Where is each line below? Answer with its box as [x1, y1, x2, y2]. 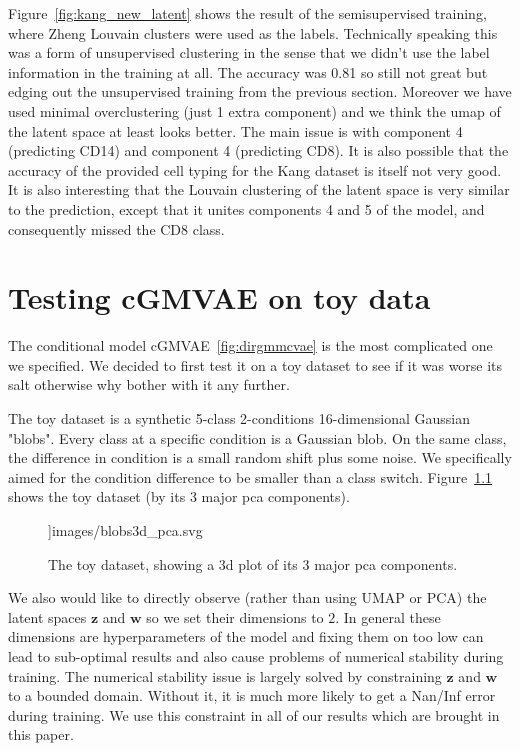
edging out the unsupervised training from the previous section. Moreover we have [8, 81, 512, 102]
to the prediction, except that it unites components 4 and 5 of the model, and [8, 198, 485, 219]
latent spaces [8, 606, 87, 627]
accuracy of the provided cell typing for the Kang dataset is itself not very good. [8, 159, 502, 180]
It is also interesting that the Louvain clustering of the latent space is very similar [8, 179, 510, 200]
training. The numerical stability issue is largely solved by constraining [8, 665, 442, 686]
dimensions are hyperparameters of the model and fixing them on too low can [8, 626, 484, 647]
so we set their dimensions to [146, 606, 324, 627]
